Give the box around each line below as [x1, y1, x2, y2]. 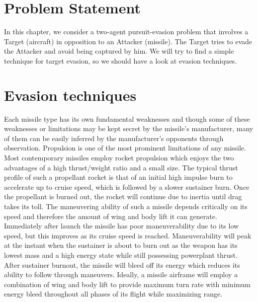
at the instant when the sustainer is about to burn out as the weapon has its [4, 240, 238, 250]
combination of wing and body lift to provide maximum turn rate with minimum [4, 279, 251, 289]
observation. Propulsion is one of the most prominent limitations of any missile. [4, 143, 246, 153]
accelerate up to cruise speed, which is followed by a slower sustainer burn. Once [4, 181, 250, 192]
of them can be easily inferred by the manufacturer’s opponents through [4, 133, 224, 143]
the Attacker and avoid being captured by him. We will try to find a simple [4, 46, 234, 56]
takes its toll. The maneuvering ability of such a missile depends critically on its [4, 201, 248, 211]
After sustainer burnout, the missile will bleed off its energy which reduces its [4, 259, 240, 270]
